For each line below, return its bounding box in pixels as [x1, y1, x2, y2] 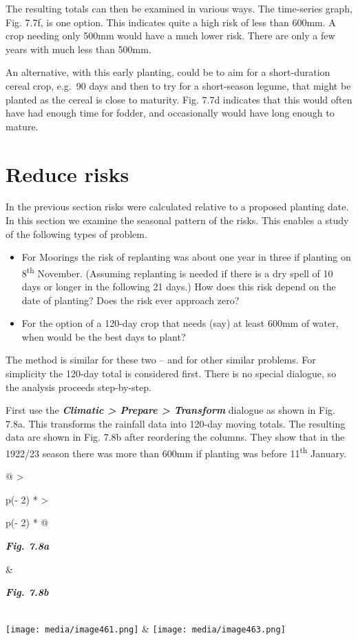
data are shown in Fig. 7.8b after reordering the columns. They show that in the [6, 430, 345, 444]
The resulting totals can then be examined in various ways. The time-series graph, [6, 1, 352, 15]
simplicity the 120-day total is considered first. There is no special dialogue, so [6, 366, 337, 381]
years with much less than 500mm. [6, 41, 151, 56]
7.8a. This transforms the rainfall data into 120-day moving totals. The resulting [6, 416, 346, 430]
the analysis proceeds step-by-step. [6, 379, 151, 394]
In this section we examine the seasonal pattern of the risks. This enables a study [6, 213, 349, 228]
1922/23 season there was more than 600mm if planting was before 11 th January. [6, 444, 347, 460]
